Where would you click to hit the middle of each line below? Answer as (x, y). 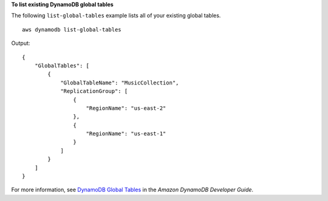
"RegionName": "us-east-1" (126, 134)
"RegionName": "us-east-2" (126, 108)
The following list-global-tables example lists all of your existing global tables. (116, 16)
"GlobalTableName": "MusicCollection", (120, 83)
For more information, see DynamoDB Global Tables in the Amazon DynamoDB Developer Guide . (132, 190)
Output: (21, 43)
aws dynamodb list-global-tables (72, 29)
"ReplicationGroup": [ (94, 91)
